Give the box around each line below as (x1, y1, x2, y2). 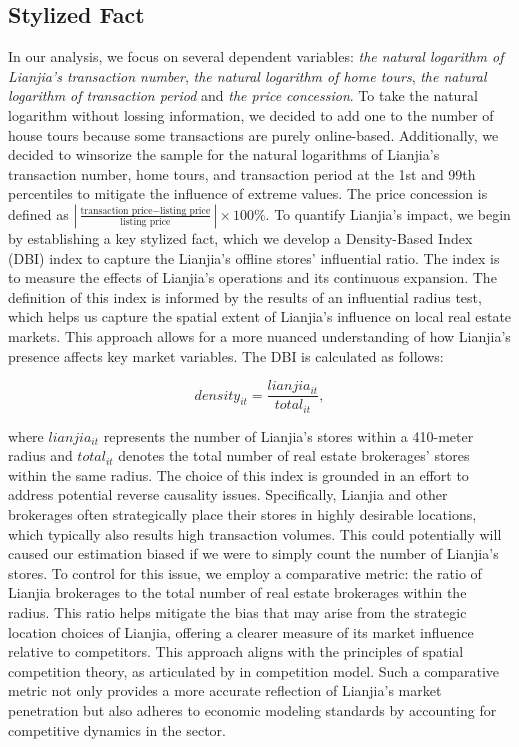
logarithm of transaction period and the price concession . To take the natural (8, 85, 478, 106)
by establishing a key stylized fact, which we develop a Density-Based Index (8, 227, 473, 248)
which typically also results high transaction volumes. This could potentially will (8, 523, 502, 544)
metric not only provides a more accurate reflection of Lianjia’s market (8, 680, 442, 701)
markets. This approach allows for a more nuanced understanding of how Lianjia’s (8, 325, 511, 346)
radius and (8, 445, 73, 466)
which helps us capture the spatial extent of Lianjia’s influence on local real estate (8, 306, 512, 327)
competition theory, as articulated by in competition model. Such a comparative (8, 660, 499, 681)
